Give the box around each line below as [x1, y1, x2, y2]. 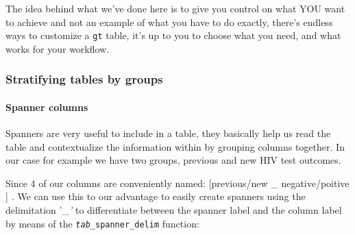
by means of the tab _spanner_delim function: [5, 216, 199, 230]
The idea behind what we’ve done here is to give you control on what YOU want [5, 1, 345, 15]
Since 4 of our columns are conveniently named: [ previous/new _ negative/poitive [5, 175, 350, 190]
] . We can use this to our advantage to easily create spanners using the [5, 189, 306, 203]
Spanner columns [5, 99, 88, 114]
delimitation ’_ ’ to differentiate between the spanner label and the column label [5, 203, 342, 217]
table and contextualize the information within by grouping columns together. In [5, 139, 345, 153]
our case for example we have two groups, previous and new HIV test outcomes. [5, 153, 341, 167]
